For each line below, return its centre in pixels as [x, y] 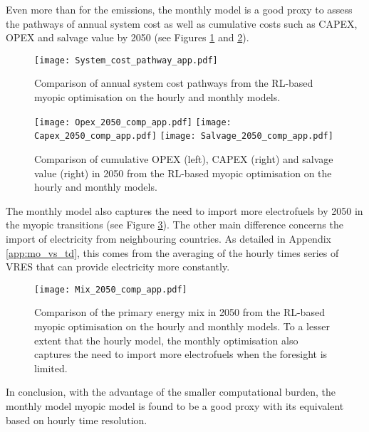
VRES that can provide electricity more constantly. [118, 267]
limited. [51, 368]
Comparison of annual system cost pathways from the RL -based [174, 83]
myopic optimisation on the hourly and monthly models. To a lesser [182, 326]
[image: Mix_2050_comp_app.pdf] [111, 289]
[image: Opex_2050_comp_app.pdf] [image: [133, 122]
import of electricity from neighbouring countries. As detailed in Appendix [168, 238]
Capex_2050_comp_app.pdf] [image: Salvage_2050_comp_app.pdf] [184, 136]
